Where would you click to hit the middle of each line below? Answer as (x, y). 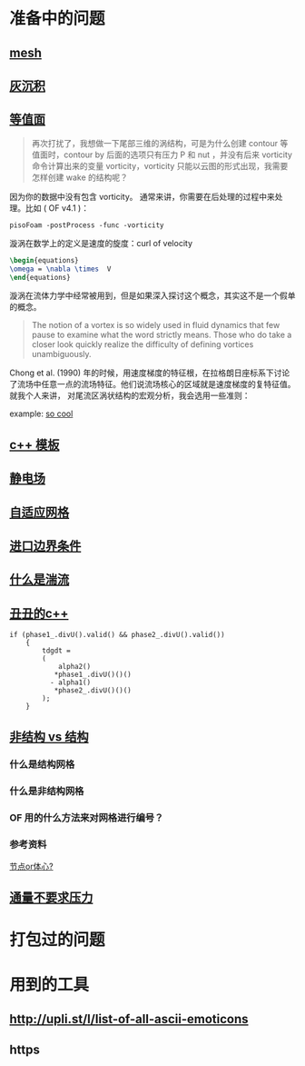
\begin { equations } (44, 260)
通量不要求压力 (51, 897)
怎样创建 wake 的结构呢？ (80, 177)
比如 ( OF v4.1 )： (57, 208)
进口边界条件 (45, 546)
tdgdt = (56, 651)
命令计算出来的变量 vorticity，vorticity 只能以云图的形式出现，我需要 (160, 165)
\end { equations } (40, 277)
